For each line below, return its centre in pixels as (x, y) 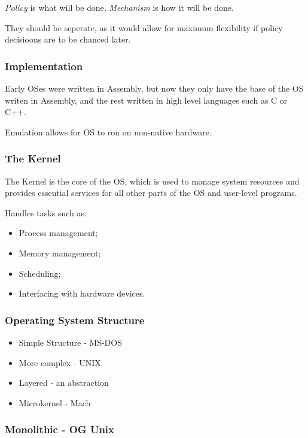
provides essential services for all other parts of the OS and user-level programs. (151, 193)
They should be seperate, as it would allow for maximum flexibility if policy (144, 27)
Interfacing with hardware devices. (82, 293)
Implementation (44, 66)
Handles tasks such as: (46, 212)
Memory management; (60, 253)
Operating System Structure (75, 320)
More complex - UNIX (60, 362)
